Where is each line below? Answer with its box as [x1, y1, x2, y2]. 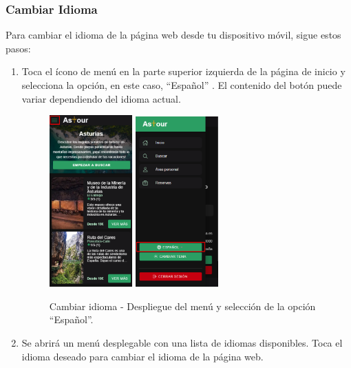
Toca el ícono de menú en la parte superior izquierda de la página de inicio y [21, 64, 345, 79]
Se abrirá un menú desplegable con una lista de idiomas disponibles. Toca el [21, 335, 343, 349]
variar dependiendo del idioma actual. [21, 91, 181, 105]
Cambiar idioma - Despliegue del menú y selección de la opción [49, 298, 316, 313]
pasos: [6, 41, 31, 55]
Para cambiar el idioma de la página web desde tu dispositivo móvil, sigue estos [6, 28, 341, 42]
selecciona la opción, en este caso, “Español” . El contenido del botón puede [21, 78, 342, 92]
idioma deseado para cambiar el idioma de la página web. [21, 349, 264, 363]
